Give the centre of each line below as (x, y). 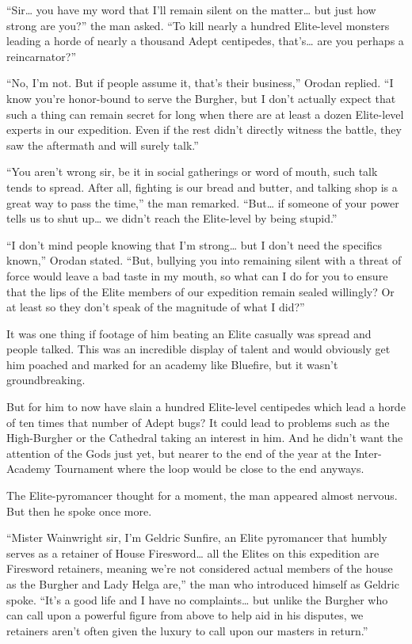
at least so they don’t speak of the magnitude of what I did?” (156, 307)
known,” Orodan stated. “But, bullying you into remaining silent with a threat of (204, 260)
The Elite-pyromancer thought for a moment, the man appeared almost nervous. (202, 495)
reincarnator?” (42, 56)
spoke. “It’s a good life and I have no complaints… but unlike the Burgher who (197, 599)
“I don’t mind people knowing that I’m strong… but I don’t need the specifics (194, 244)
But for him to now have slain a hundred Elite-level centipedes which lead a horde (206, 407)
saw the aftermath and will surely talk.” (103, 145)
